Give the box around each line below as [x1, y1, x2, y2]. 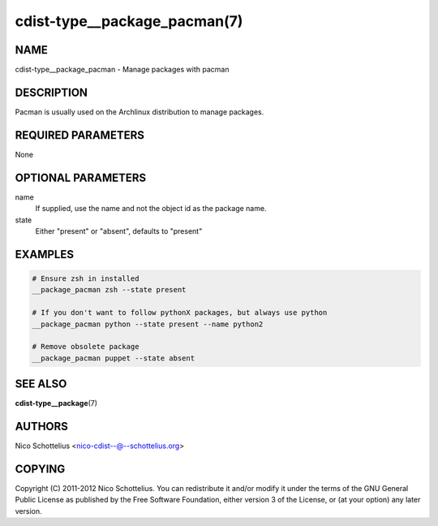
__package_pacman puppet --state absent [32, 353, 195, 363]
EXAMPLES [15, 248, 75, 261]
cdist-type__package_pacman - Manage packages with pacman [15, 65, 230, 75]
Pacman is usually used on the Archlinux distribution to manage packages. [15, 106, 264, 117]
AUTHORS [15, 420, 69, 433]
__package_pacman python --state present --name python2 [32, 319, 264, 329]
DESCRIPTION [15, 85, 88, 99]
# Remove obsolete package [32, 342, 140, 351]
